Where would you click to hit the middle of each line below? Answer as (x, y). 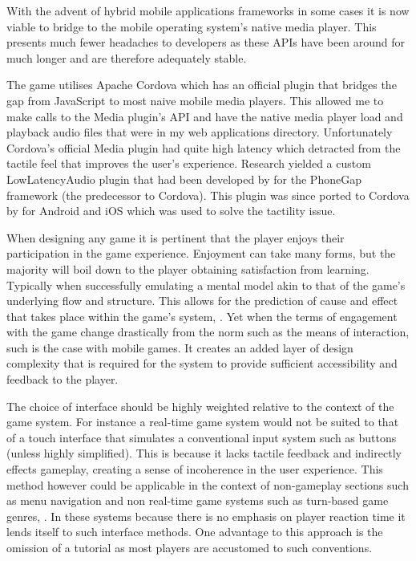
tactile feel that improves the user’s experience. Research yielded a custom (189, 163)
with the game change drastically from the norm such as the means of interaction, (208, 332)
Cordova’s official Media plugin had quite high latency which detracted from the (204, 147)
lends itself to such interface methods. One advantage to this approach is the (195, 532)
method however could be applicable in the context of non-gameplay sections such (208, 484)
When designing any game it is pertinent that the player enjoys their (176, 237)
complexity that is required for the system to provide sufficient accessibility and (202, 363)
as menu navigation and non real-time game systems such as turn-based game (198, 500)
